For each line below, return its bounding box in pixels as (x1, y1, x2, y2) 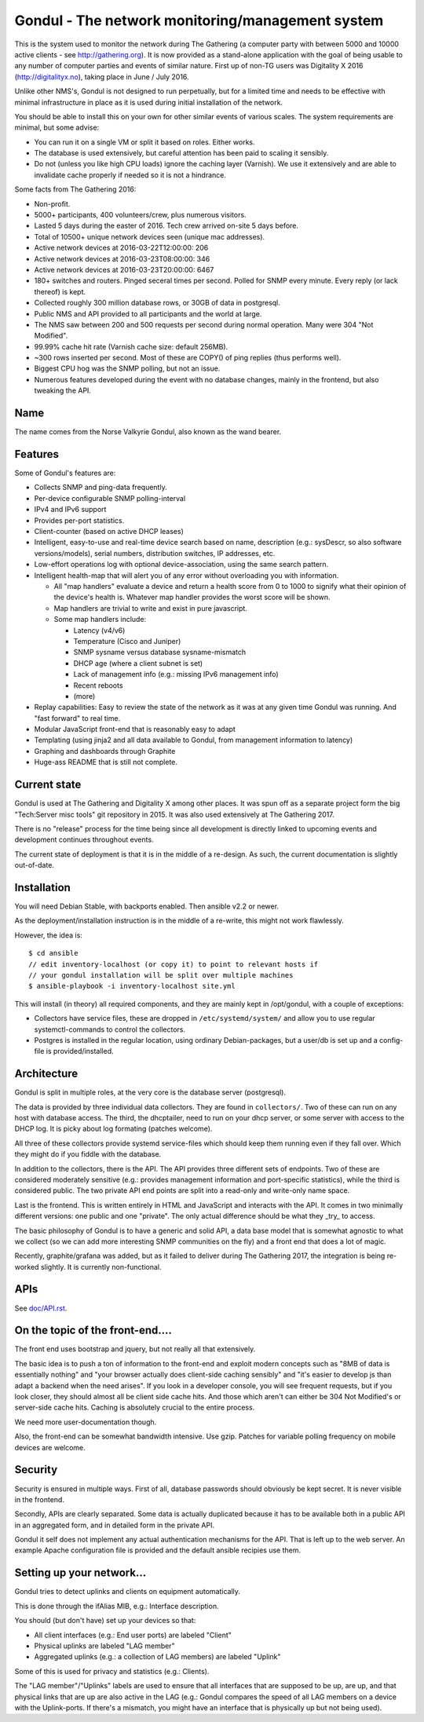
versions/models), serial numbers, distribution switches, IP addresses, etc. (34, 548, 276, 558)
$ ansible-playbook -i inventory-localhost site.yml (28, 982, 236, 991)
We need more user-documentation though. (14, 1417, 157, 1427)
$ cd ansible (28, 949, 79, 958)
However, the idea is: (14, 930, 82, 940)
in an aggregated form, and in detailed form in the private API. (14, 1520, 215, 1530)
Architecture (14, 1067, 79, 1080)
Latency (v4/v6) (73, 625, 126, 635)
